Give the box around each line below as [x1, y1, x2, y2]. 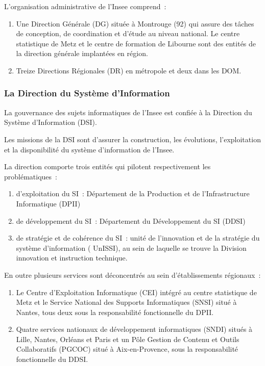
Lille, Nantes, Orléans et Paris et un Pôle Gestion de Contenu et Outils [16, 333, 239, 344]
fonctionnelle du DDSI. [16, 354, 88, 364]
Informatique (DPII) [16, 198, 81, 208]
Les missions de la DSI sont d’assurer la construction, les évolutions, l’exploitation [4, 134, 261, 144]
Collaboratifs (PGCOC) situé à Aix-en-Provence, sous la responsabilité [16, 344, 238, 354]
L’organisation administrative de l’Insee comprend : [4, 1, 166, 11]
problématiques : [4, 171, 57, 181]
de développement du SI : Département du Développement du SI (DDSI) [16, 215, 246, 226]
